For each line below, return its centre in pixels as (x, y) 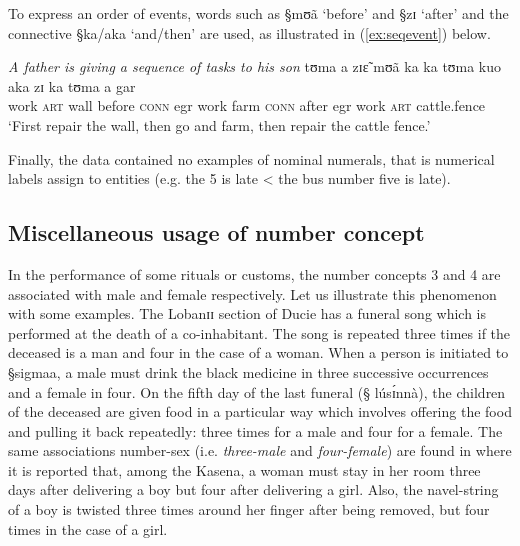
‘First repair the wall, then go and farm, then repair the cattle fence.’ (219, 124)
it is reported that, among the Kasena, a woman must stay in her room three (244, 469)
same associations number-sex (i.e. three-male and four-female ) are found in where (260, 450)
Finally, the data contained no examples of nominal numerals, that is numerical (251, 158)
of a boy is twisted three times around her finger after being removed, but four (249, 509)
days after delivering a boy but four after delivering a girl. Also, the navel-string (253, 489)
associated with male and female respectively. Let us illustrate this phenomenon (252, 293)
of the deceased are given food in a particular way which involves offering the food (260, 411)
